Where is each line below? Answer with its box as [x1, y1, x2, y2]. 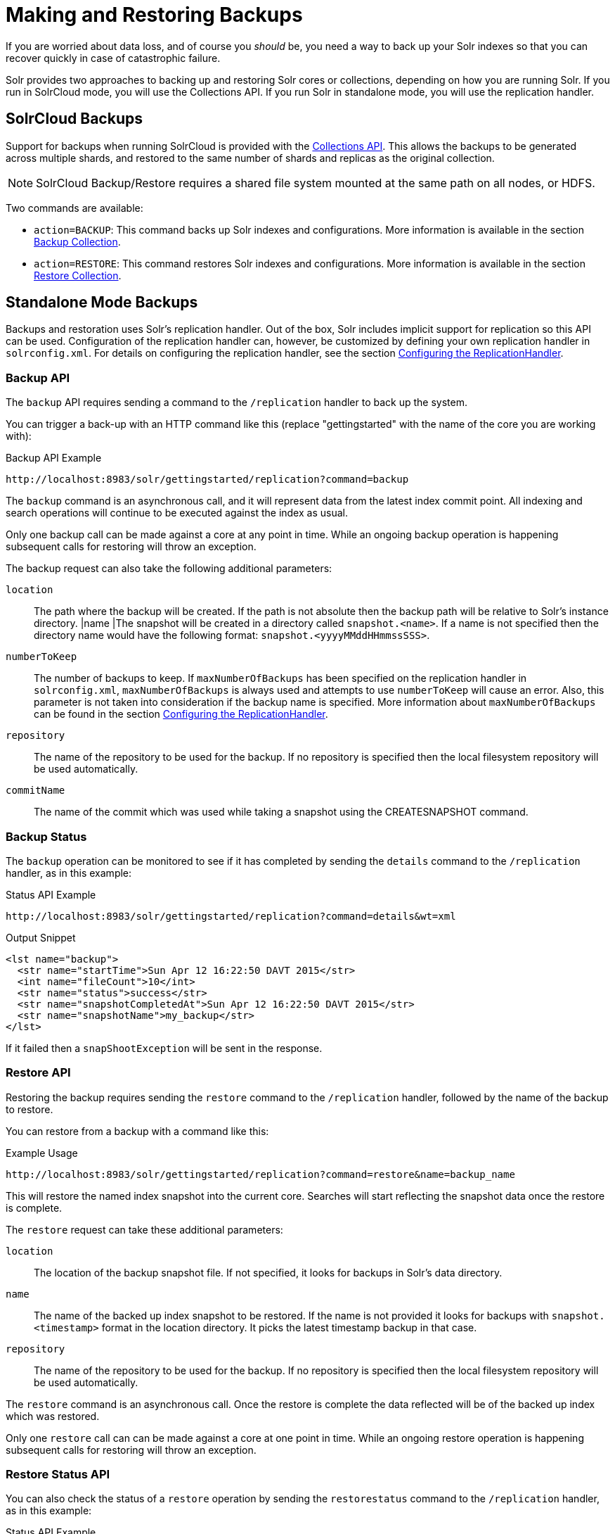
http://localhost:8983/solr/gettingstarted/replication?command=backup [6, 474, 409, 486]
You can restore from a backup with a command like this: [6, 1124, 269, 1137]
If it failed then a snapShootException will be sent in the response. [6, 1041, 323, 1054]
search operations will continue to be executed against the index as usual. [6, 507, 348, 519]
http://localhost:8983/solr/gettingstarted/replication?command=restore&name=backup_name [6, 1168, 515, 1180]
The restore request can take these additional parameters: [6, 1223, 283, 1236]
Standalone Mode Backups [6, 293, 198, 312]
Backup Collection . [34, 235, 121, 248]
